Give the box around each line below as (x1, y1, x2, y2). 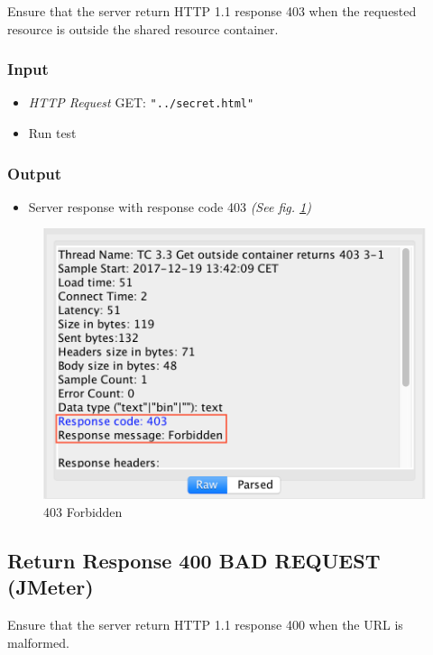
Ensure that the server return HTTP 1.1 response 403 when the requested (7, 2, 417, 20)
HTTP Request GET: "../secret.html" (28, 93, 254, 112)
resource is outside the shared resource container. (7, 19, 279, 38)
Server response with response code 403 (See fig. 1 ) (28, 197, 311, 216)
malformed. (7, 632, 69, 651)
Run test (28, 124, 77, 143)
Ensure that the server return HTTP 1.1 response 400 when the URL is (7, 615, 403, 634)
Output (7, 161, 62, 184)
